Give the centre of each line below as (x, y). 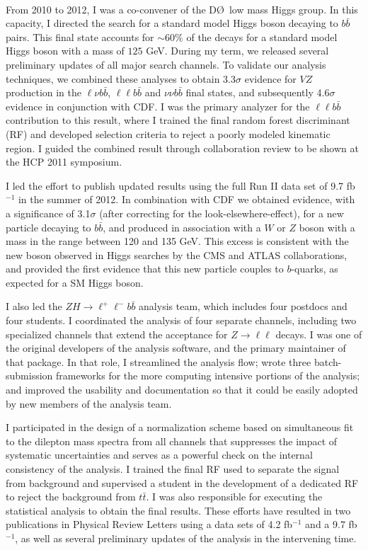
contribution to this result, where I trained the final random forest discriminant (178, 120)
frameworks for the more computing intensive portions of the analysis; (208, 376)
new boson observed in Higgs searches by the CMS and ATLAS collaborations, (177, 254)
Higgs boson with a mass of (65, 51)
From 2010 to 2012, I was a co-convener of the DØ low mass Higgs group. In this (182, 9)
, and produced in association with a (182, 227)
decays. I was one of (319, 334)
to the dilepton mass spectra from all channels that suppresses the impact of (172, 441)
